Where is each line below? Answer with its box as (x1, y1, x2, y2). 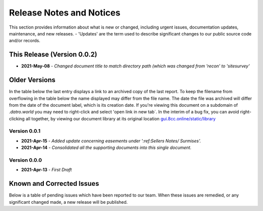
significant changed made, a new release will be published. (9, 199, 128, 205)
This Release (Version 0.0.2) (9, 50, 97, 59)
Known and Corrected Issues (9, 179, 99, 188)
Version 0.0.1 (9, 128, 41, 134)
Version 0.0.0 (9, 157, 42, 163)
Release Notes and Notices (9, 7, 121, 18)
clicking (9, 115, 25, 121)
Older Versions (9, 76, 56, 84)
